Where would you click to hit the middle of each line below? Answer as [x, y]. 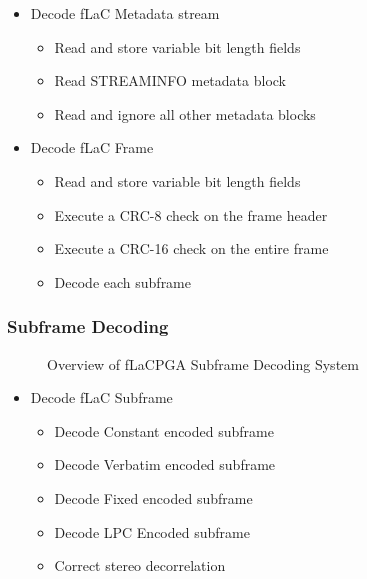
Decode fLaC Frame [92, 147]
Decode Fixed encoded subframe [153, 497]
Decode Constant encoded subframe [164, 430]
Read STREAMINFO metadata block [170, 80]
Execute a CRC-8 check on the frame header [191, 214]
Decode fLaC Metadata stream [125, 13]
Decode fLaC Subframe [101, 397]
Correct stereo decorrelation [140, 565]
